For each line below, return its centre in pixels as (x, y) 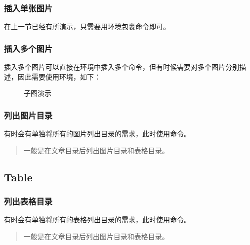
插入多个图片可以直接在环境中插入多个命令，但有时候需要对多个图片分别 (122, 67)
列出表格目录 (28, 201)
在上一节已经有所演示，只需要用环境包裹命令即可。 (87, 26)
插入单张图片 (28, 8)
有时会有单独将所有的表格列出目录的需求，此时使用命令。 (97, 220)
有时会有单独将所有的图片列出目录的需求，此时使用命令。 (97, 134)
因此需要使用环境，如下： (59, 76)
